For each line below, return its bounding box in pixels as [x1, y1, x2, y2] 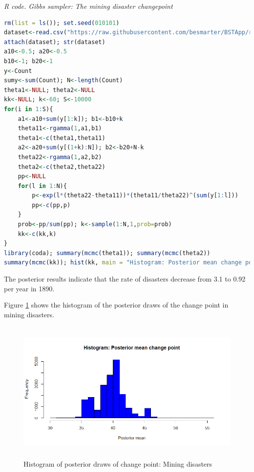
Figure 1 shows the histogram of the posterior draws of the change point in [4, 300, 229, 310]
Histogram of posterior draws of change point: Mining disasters [23, 458, 212, 469]
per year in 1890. [4, 283, 55, 293]
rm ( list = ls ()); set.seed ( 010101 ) [4, 19, 120, 26]
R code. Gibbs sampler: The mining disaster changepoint [4, 1, 173, 11]
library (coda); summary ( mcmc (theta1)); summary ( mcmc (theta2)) [4, 249, 211, 257]
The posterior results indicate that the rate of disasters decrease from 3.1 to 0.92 [4, 274, 246, 284]
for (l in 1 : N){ [18, 182, 67, 189]
